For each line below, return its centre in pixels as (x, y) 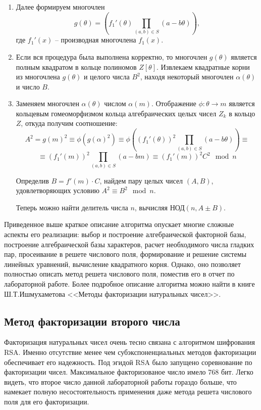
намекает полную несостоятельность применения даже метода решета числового (128, 392)
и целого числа (107, 77)
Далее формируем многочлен (60, 7)
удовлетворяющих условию (58, 190)
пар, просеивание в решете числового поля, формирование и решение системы (125, 254)
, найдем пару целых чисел (141, 180)
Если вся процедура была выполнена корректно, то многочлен (112, 56)
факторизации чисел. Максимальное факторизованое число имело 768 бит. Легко (129, 372)
